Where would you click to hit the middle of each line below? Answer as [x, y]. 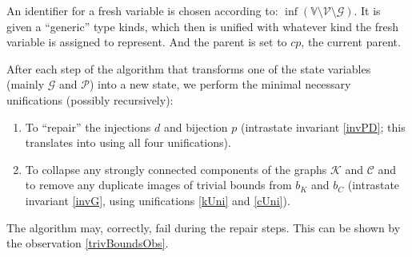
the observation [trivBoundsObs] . [88, 243]
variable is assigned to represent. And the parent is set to [147, 42]
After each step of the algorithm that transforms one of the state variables [189, 68]
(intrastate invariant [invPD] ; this [323, 127]
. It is [367, 10]
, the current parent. [351, 42]
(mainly [26, 84]
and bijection [196, 127]
